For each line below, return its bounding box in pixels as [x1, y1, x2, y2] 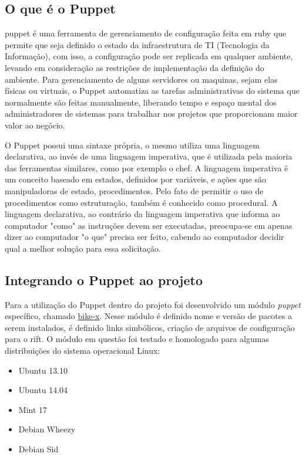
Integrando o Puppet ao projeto [5, 270, 203, 289]
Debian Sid [18, 443, 59, 455]
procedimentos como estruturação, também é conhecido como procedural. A [5, 196, 278, 208]
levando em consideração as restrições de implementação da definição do [5, 61, 264, 73]
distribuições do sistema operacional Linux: [5, 344, 160, 357]
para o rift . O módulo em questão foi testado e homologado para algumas [5, 333, 269, 345]
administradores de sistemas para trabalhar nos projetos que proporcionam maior [5, 107, 298, 120]
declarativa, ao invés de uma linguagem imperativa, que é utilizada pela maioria [5, 150, 292, 163]
